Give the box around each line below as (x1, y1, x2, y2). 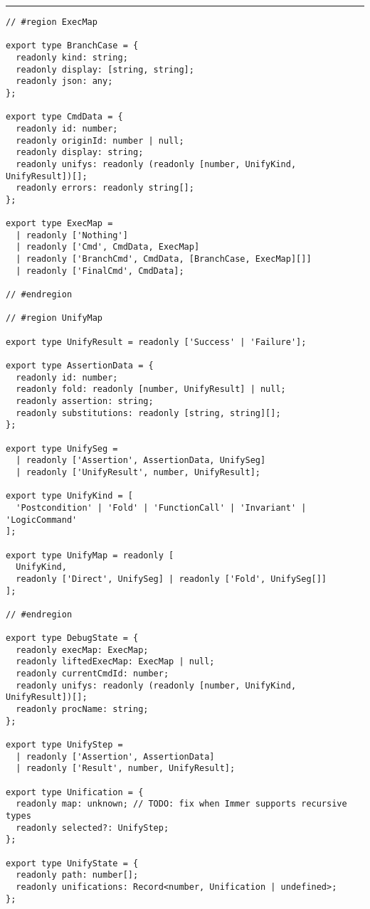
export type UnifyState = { (6, 858, 139, 868)
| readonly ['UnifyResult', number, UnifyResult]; (16, 467, 260, 477)
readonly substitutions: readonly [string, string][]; (16, 408, 281, 418)
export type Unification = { (6, 787, 144, 797)
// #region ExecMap (6, 17, 97, 27)
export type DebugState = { (6, 633, 139, 644)
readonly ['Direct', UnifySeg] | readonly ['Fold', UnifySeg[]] (16, 573, 327, 584)
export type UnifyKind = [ (6, 491, 133, 501)
